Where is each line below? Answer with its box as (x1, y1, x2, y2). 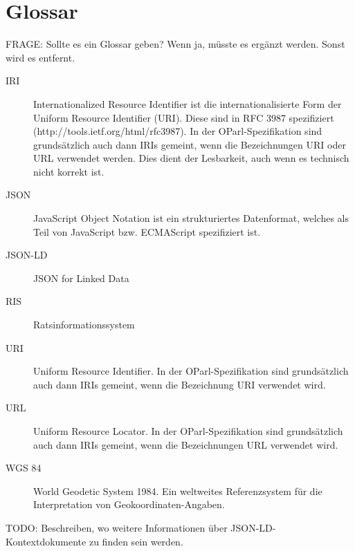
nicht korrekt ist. (33, 164, 104, 178)
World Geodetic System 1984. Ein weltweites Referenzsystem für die (33, 483, 322, 498)
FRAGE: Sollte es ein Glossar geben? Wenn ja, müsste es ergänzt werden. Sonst (6, 37, 345, 51)
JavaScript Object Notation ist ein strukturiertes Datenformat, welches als (33, 211, 349, 225)
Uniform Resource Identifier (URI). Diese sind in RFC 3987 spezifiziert (33, 110, 334, 124)
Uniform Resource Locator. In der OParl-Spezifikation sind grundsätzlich (33, 424, 343, 438)
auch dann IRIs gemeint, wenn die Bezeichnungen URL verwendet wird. (33, 437, 338, 451)
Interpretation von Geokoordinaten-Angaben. (33, 497, 225, 512)
